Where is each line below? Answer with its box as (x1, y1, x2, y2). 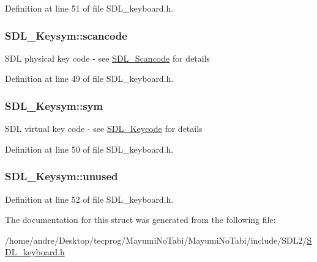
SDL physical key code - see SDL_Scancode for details (5, 51, 211, 64)
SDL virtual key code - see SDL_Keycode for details (5, 122, 203, 135)
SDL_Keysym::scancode (5, 27, 127, 43)
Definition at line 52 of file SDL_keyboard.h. (5, 192, 174, 205)
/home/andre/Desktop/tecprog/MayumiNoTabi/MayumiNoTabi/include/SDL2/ (5, 233, 307, 246)
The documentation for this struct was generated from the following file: (5, 213, 276, 226)
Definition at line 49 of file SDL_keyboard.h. (5, 72, 174, 85)
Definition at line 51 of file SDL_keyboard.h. (5, 2, 174, 14)
